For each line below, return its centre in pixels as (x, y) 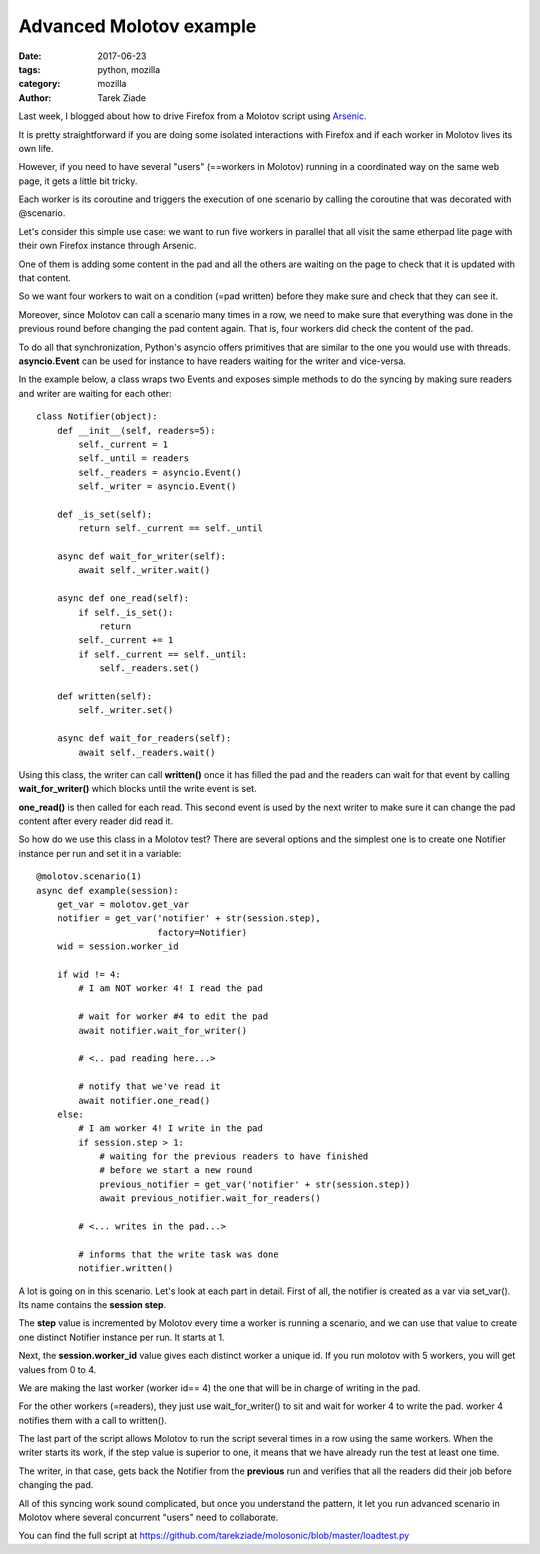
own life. (36, 148)
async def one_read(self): (123, 598)
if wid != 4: (88, 974)
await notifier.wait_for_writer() (163, 1030)
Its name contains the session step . (92, 1304)
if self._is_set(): (126, 612)
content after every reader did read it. (96, 821)
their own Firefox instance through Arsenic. (107, 246)
